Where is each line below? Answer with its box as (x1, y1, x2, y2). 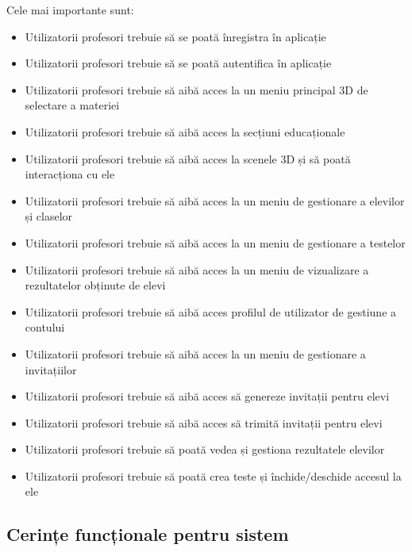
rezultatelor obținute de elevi (25, 277, 166, 293)
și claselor (25, 208, 73, 224)
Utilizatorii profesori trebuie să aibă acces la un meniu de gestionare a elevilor (25, 192, 405, 209)
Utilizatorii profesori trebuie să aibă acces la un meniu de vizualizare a (25, 261, 369, 278)
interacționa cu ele (25, 166, 115, 182)
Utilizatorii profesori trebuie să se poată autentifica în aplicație (25, 55, 332, 71)
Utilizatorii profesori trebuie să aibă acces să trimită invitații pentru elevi (25, 414, 383, 431)
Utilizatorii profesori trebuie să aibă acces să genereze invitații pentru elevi (25, 388, 390, 404)
